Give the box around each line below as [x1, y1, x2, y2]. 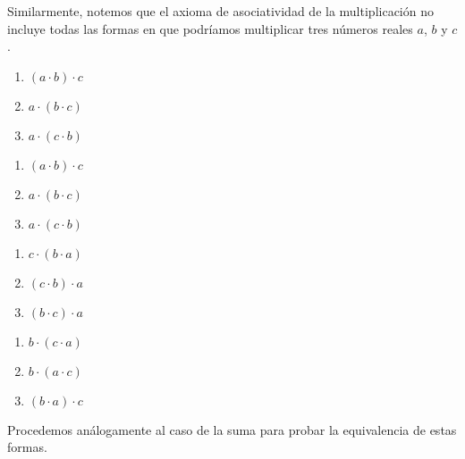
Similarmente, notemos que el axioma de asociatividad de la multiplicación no [7, 2, 434, 20]
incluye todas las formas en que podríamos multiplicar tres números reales [7, 19, 413, 38]
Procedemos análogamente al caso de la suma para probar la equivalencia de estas [7, 420, 457, 438]
